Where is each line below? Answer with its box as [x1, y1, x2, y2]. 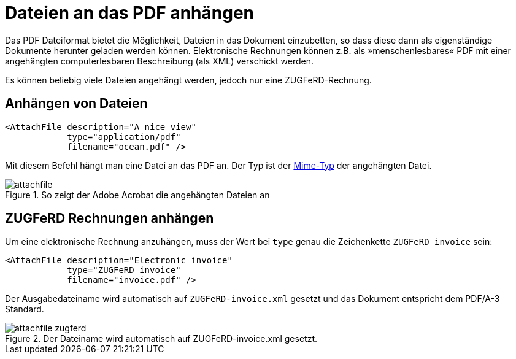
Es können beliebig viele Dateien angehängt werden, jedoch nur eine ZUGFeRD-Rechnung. [5, 74, 372, 85]
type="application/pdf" [67, 131, 181, 142]
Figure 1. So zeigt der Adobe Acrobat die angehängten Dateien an [5, 189, 270, 200]
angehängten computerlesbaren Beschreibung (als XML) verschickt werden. [5, 55, 314, 66]
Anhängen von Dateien [5, 96, 148, 112]
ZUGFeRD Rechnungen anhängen [5, 210, 214, 226]
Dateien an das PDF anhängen [5, 2, 255, 23]
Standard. [5, 304, 44, 315]
